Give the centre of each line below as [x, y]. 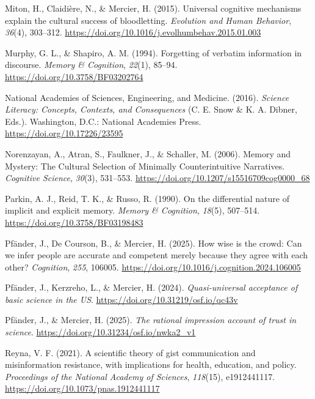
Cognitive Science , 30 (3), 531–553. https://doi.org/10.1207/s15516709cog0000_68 [157, 178]
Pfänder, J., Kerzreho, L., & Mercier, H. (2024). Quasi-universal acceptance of [151, 287]
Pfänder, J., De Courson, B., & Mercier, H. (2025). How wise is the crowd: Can [154, 243]
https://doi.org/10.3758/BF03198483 [74, 222]
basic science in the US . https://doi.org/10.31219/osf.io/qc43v [121, 299]
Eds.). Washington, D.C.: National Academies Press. [103, 121]
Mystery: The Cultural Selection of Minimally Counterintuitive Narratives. [145, 166]
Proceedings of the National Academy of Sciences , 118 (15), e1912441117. [140, 376]
